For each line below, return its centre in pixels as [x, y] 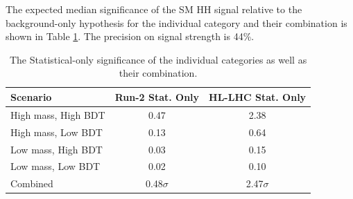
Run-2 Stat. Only [157, 96]
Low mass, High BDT [57, 149]
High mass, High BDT [58, 114]
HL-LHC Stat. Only [258, 96]
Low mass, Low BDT [55, 166]
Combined [32, 183]
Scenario [31, 96]
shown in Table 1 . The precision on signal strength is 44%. [130, 36]
